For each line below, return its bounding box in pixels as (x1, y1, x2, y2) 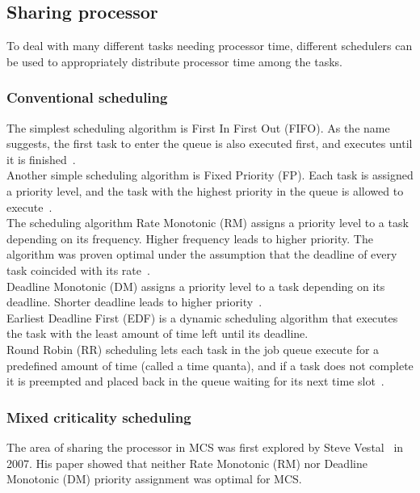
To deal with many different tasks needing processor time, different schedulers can (6, 37, 413, 54)
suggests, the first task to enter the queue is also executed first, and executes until (6, 135, 413, 152)
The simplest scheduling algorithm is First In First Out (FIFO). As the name (6, 119, 390, 136)
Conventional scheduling (6, 87, 168, 107)
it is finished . (6, 150, 76, 167)
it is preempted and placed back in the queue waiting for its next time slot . (6, 373, 384, 390)
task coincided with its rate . (6, 261, 150, 278)
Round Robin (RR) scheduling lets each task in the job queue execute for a (6, 340, 380, 357)
